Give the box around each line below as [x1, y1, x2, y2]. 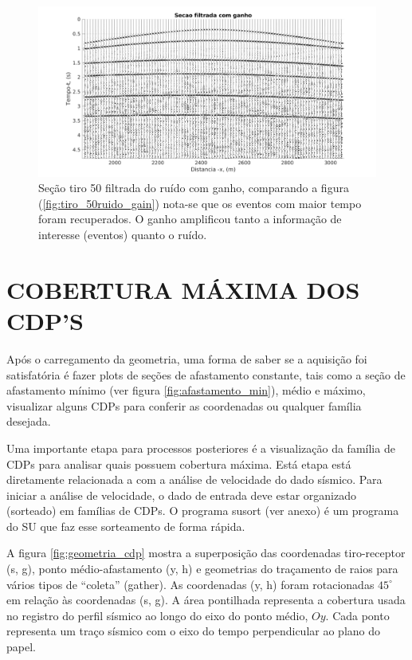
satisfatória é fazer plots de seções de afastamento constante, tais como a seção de [6, 366, 406, 383]
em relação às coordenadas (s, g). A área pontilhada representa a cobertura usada [6, 591, 406, 608]
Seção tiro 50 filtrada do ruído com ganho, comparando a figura [38, 179, 349, 196]
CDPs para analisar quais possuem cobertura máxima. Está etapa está [6, 455, 351, 472]
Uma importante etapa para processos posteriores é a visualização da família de [6, 439, 395, 456]
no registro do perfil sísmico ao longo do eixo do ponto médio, [6, 607, 308, 623]
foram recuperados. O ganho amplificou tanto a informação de [38, 210, 342, 227]
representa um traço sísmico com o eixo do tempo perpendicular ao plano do [6, 623, 381, 639]
